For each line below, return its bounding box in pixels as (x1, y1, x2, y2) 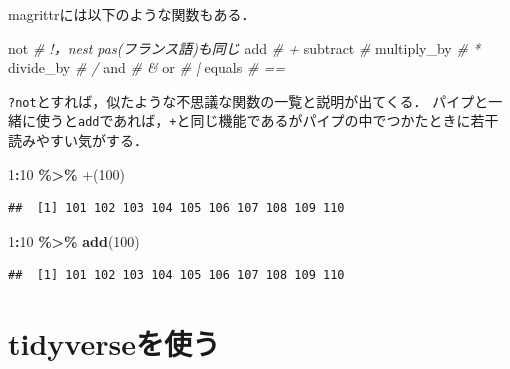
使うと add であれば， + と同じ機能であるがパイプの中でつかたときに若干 (35, 110, 499, 131)
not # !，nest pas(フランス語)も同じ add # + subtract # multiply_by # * (8, 37, 481, 58)
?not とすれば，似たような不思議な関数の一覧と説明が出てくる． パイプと (8, 90, 489, 111)
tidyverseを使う (8, 323, 220, 364)
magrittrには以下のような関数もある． (8, 4, 256, 24)
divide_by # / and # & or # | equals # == (8, 57, 285, 78)
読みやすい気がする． (8, 130, 148, 151)
